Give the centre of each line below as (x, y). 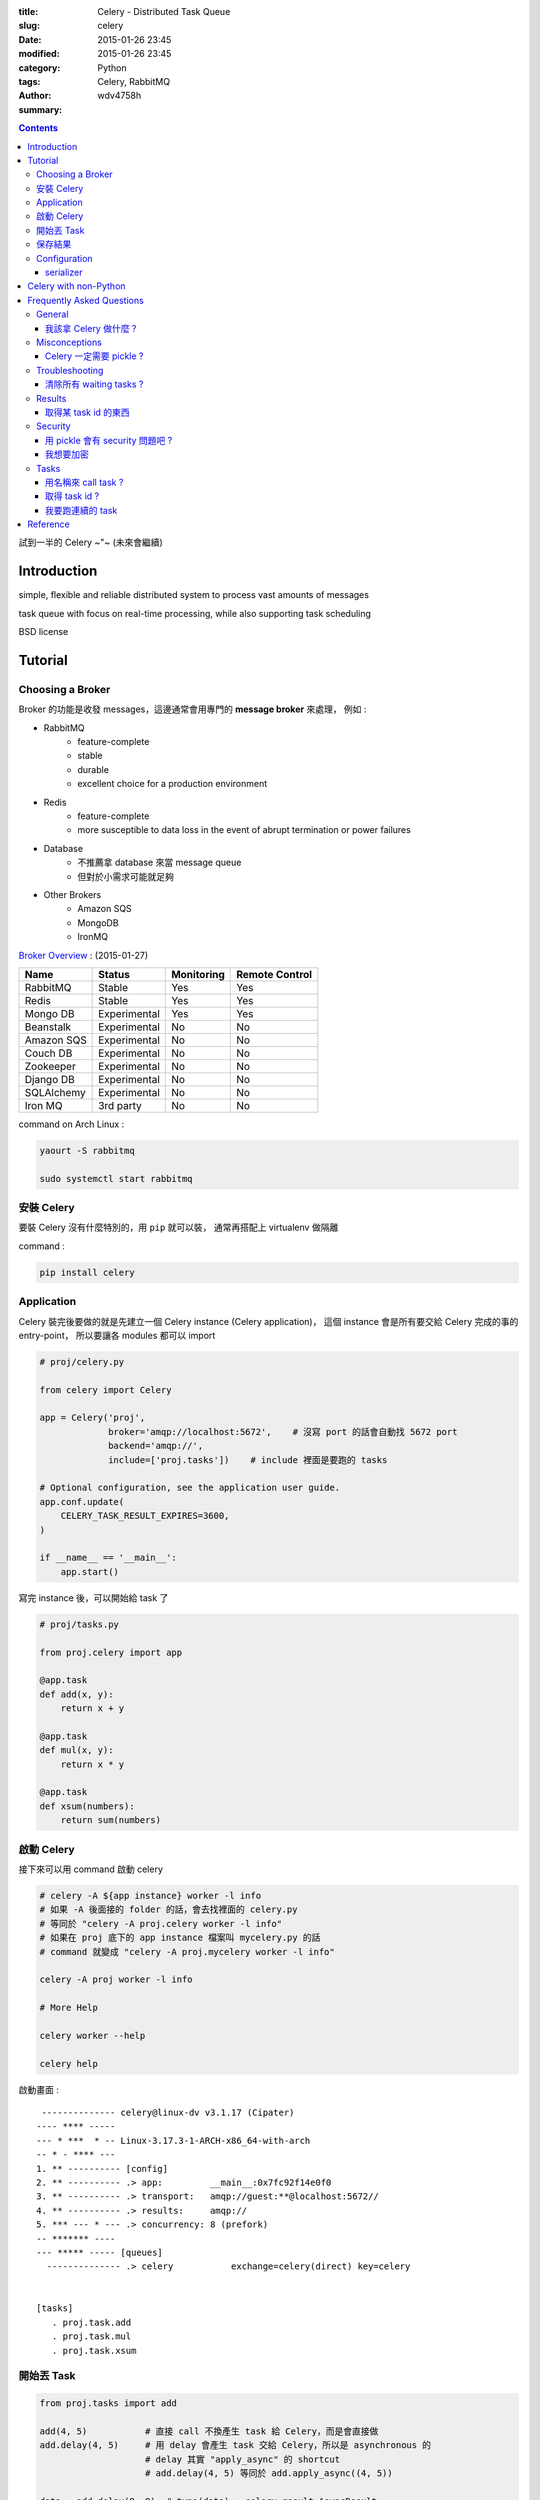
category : (39, 67)
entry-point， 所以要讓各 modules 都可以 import (117, 1335)
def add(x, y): (76, 1694)
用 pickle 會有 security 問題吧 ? (109, 440)
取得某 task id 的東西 (87, 412)
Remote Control (274, 974)
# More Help (69, 2008)
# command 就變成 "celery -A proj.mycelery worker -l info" (187, 1951)
